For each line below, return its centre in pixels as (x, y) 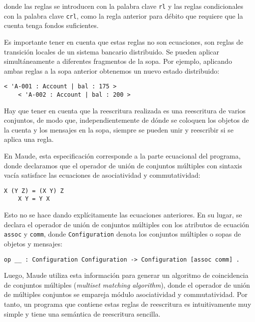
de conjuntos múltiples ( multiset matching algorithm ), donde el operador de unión (127, 284)
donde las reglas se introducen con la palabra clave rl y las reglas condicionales (124, 6)
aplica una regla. (29, 139)
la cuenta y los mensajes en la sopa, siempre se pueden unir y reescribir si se (119, 129)
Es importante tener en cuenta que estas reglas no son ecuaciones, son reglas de (124, 41)
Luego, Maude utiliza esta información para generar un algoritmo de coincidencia (126, 275)
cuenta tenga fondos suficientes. (51, 25)
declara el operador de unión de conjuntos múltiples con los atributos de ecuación (127, 224)
